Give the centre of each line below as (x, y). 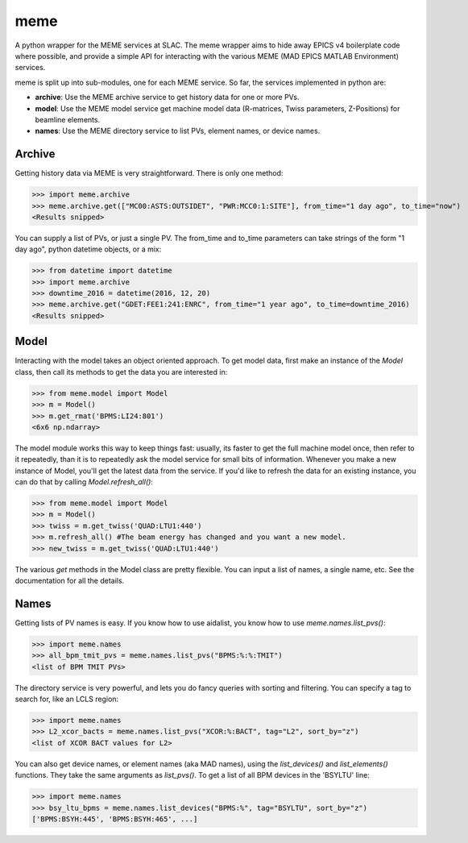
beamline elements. (68, 119)
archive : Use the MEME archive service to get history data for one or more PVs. (167, 98)
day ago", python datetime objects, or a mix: (88, 249)
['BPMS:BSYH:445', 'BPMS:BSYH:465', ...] (115, 819)
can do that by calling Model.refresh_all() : (84, 482)
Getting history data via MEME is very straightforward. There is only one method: (149, 173)
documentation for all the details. (70, 581)
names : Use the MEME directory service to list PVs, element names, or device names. (178, 131)
